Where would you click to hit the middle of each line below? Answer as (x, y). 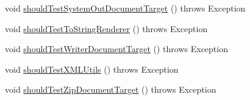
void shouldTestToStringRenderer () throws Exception (106, 28)
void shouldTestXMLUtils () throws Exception (92, 69)
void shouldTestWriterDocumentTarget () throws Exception (116, 49)
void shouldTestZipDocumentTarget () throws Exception (111, 89)
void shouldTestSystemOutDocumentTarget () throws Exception (125, 8)
